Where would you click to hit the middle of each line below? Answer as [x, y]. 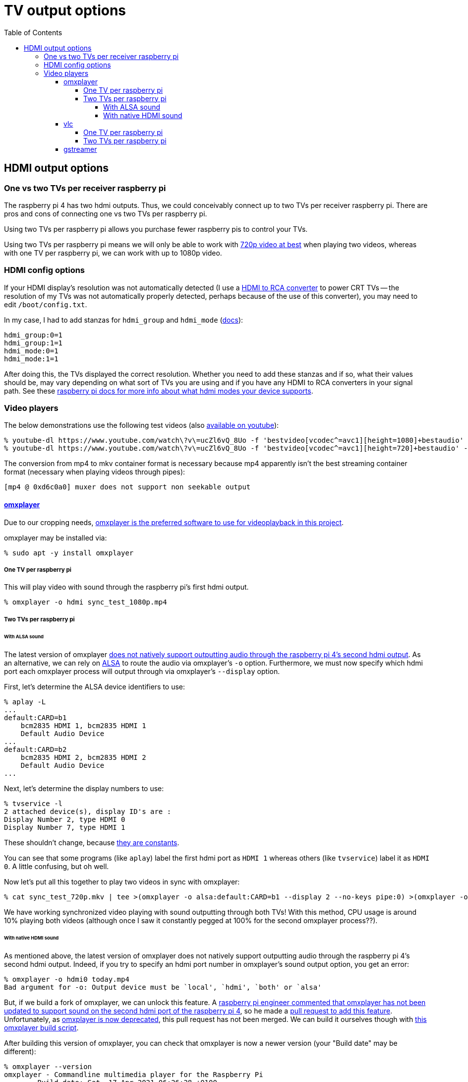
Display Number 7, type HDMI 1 [65, 827]
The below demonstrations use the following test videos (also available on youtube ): [142, 425]
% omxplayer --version [48, 1067]
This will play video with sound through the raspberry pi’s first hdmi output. [126, 587]
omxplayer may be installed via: [56, 538]
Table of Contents [33, 32]
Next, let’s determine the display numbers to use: [84, 788]
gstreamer [80, 149]
